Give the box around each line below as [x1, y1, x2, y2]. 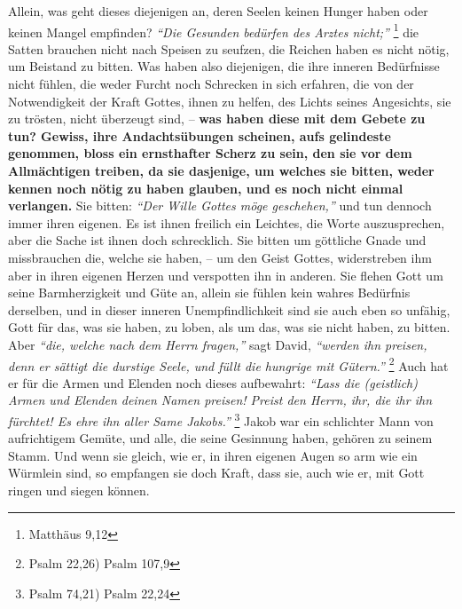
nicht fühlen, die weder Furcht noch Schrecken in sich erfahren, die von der [8, 75, 414, 93]
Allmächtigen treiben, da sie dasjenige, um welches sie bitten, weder [8, 162, 435, 179]
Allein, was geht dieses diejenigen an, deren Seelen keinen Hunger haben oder [8, 2, 428, 20]
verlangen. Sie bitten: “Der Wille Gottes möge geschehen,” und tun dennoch [8, 196, 432, 215]
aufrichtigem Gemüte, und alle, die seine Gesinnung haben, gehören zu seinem [8, 429, 433, 447]
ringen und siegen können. [8, 481, 150, 499]
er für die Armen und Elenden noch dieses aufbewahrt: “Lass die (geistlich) [8, 373, 418, 391]
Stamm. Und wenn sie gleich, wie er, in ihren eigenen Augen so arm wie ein [8, 446, 418, 464]
